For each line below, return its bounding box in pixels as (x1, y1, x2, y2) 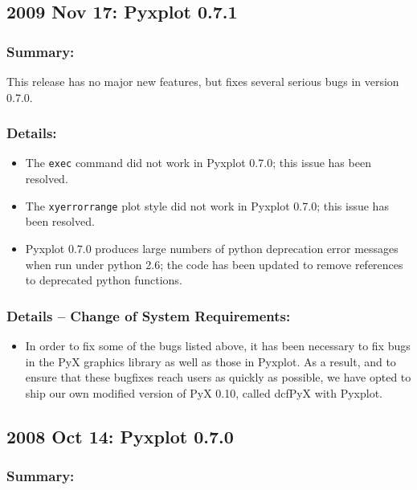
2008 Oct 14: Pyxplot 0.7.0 (6, 423, 234, 448)
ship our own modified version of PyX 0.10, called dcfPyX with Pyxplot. (25, 384, 383, 401)
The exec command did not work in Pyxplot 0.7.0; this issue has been (25, 154, 371, 171)
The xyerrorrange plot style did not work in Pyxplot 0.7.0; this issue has (25, 197, 389, 214)
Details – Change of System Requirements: (6, 305, 291, 325)
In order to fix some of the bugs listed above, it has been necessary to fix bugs (25, 337, 411, 353)
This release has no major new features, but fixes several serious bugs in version (6, 73, 399, 89)
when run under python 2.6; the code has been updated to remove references (25, 255, 403, 272)
